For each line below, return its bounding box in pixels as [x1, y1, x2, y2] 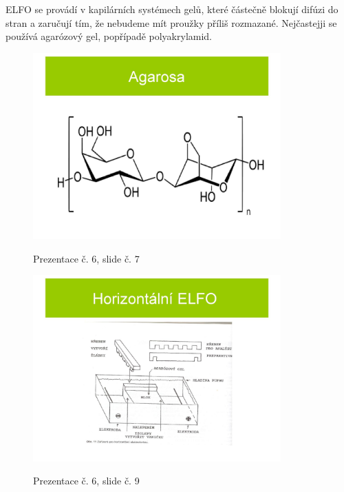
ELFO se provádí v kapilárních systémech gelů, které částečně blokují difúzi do [6, 2, 338, 16]
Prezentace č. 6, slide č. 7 [33, 251, 140, 265]
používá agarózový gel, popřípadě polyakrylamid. [6, 29, 213, 43]
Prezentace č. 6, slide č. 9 [33, 473, 140, 488]
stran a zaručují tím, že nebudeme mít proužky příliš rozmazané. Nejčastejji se [6, 15, 337, 30]
